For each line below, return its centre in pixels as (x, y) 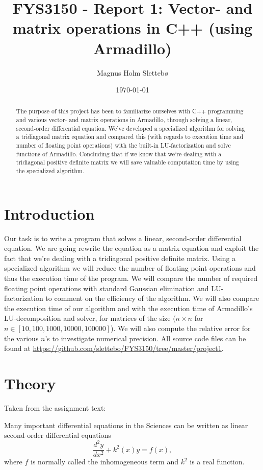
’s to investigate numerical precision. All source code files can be (146, 338)
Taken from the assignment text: (55, 407)
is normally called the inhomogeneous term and (104, 462)
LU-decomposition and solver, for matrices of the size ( (90, 318)
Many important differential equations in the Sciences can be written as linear (126, 425)
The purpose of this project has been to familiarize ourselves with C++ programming (130, 111)
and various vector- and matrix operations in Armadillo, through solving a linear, (124, 120)
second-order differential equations (58, 435)
